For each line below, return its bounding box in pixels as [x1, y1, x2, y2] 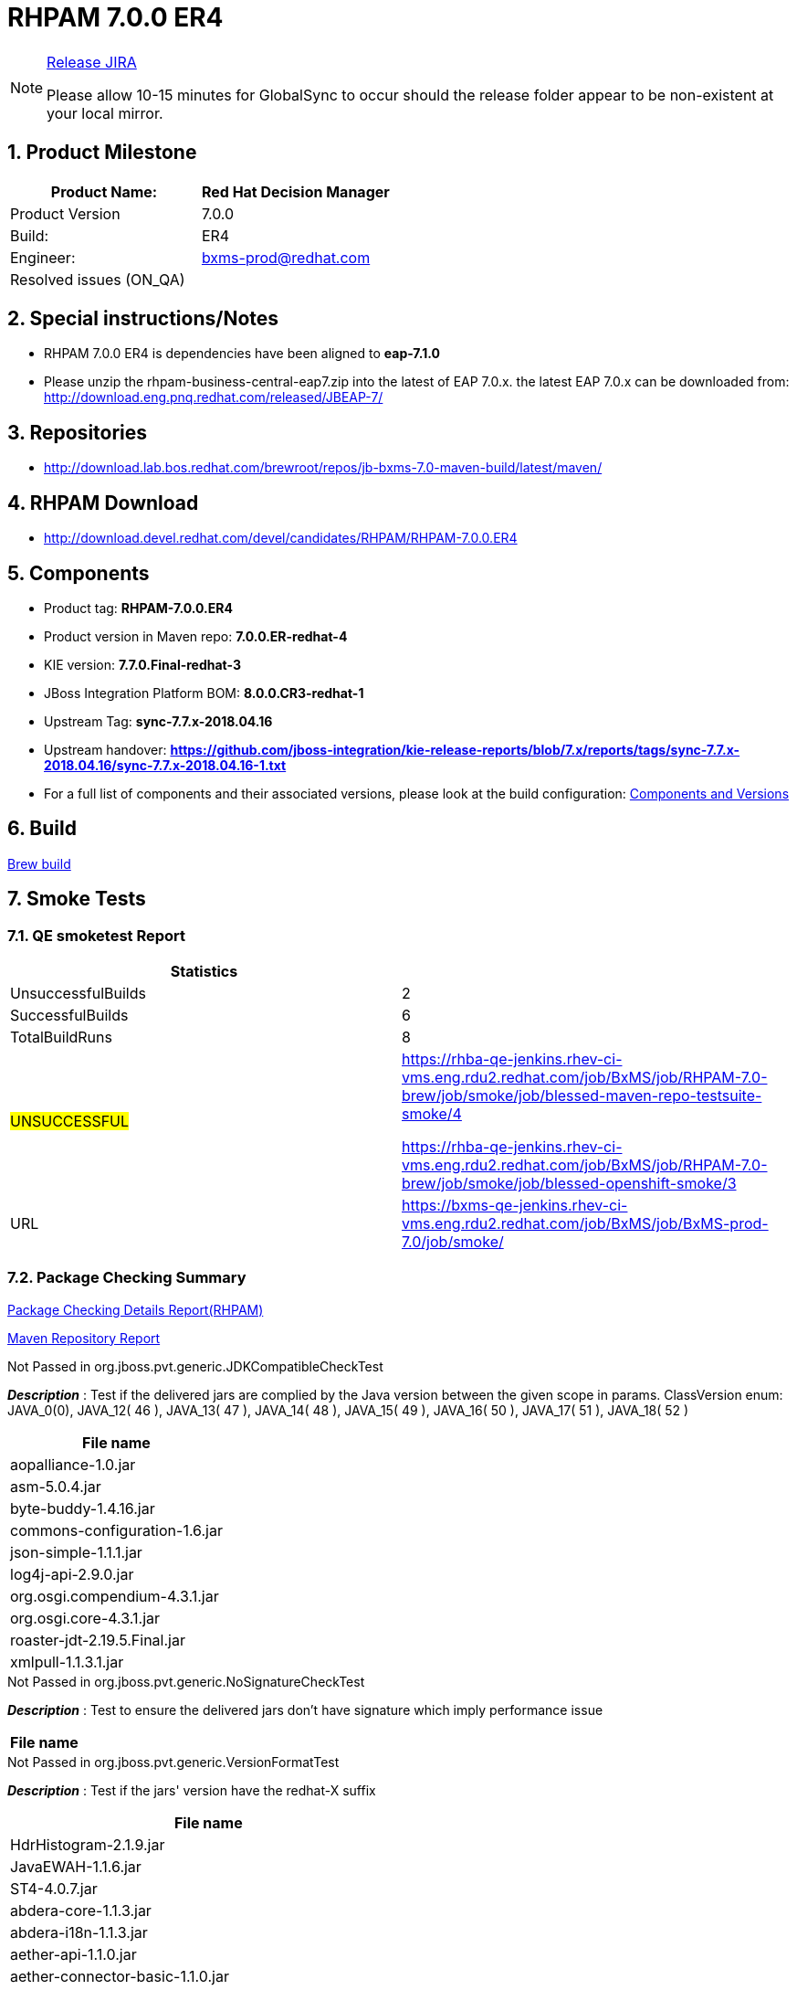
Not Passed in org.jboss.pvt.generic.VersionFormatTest [7, 1753, 340, 1770]
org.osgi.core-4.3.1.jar [10, 1608, 161, 1627]
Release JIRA [47, 52, 137, 71]
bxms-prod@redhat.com [201, 248, 371, 267]
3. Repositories [7, 420, 148, 444]
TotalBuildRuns [10, 1028, 112, 1047]
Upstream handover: [44, 741, 167, 757]
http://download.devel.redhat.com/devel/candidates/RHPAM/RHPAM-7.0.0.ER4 [44, 530, 518, 546]
